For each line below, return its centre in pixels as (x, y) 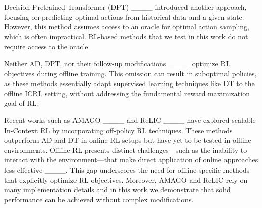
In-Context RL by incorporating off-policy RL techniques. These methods (118, 130)
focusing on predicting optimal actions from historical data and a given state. (124, 16)
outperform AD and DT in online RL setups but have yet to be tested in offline (128, 140)
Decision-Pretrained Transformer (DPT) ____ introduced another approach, (125, 7)
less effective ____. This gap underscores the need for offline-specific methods (127, 169)
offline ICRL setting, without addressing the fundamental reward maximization (127, 93)
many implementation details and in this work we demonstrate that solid (117, 190)
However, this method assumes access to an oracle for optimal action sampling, (127, 27)
